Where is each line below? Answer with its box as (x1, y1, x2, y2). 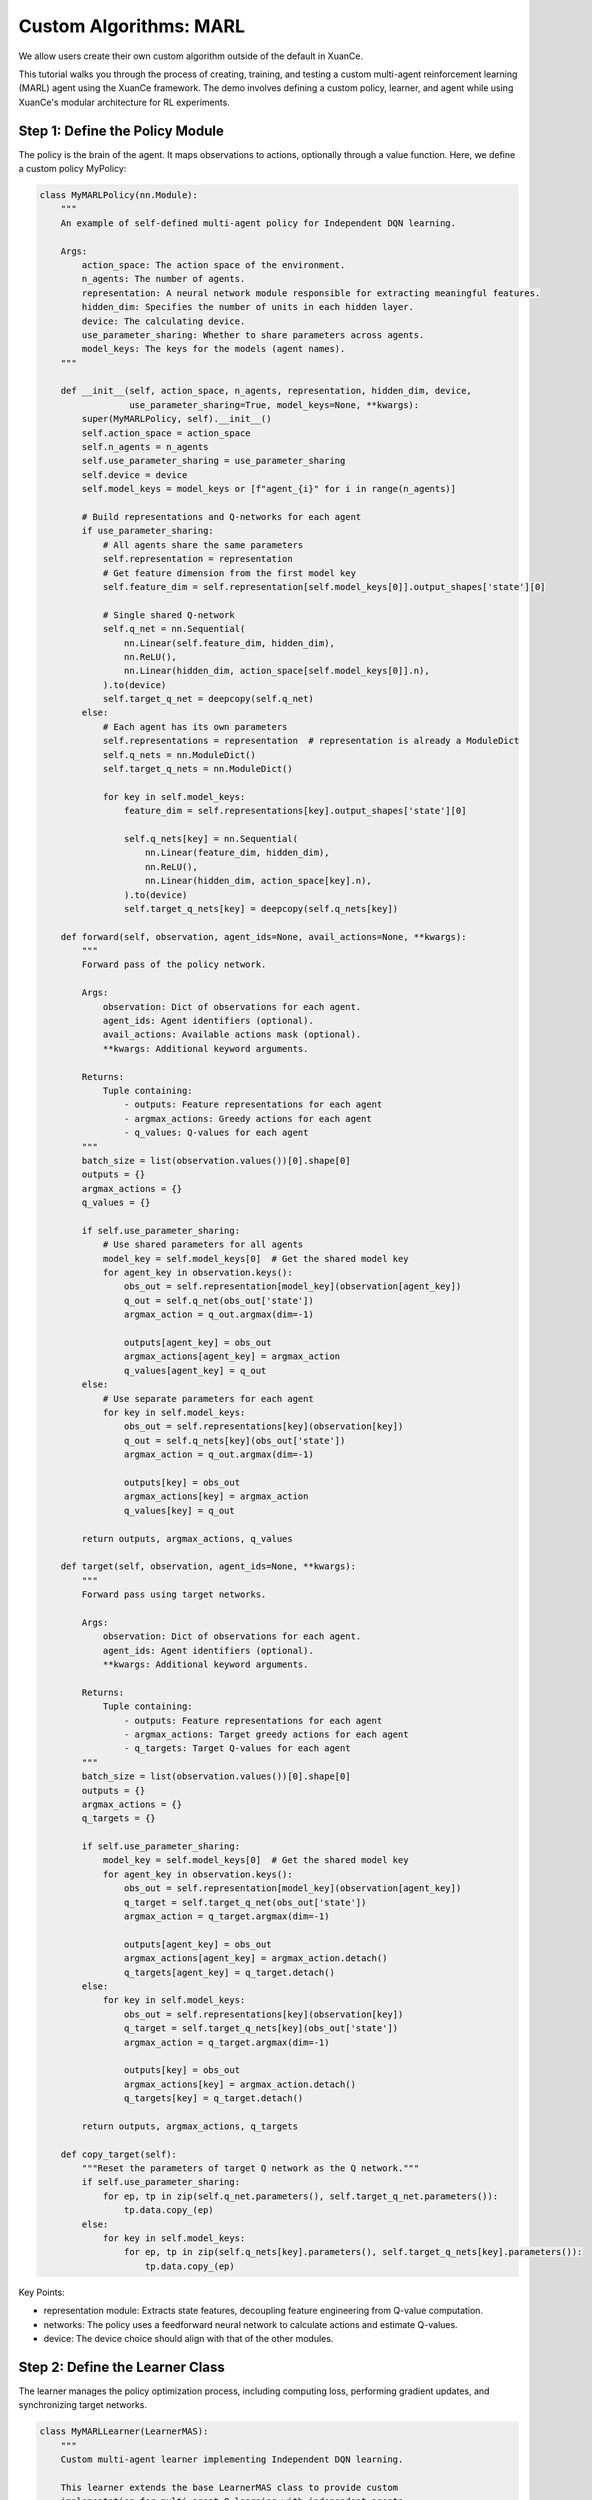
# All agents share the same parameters (102, 539, 304, 550)
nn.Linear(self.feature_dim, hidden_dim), (123, 637, 335, 649)
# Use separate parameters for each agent (102, 1393, 314, 1404)
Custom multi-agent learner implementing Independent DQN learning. (60, 2454, 404, 2465)
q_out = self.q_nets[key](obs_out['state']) (123, 1435, 346, 1446)
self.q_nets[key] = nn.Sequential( (123, 833, 299, 844)
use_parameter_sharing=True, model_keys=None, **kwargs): (128, 399, 420, 410)
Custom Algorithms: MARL (18, 15, 245, 37)
